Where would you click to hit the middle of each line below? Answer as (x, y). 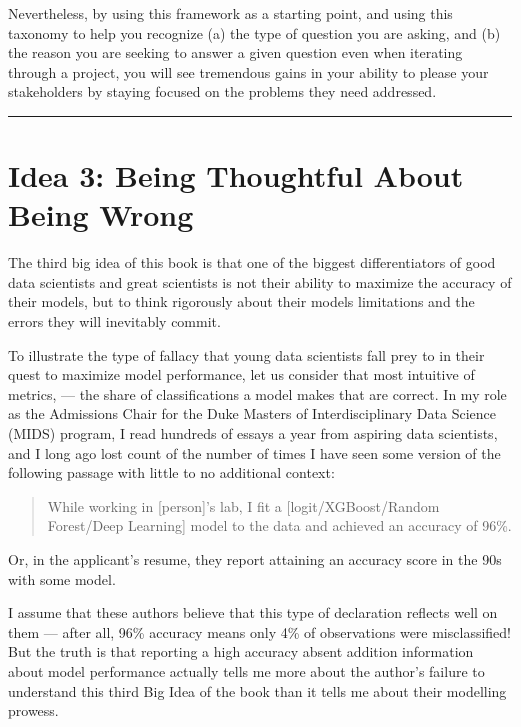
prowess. (33, 710)
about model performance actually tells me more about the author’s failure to (246, 670)
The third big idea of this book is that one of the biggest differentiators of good (252, 262)
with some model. (62, 578)
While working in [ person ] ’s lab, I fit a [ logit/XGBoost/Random (243, 505)
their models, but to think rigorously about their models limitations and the (241, 301)
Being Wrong (101, 214)
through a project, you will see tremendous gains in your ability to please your (248, 71)
